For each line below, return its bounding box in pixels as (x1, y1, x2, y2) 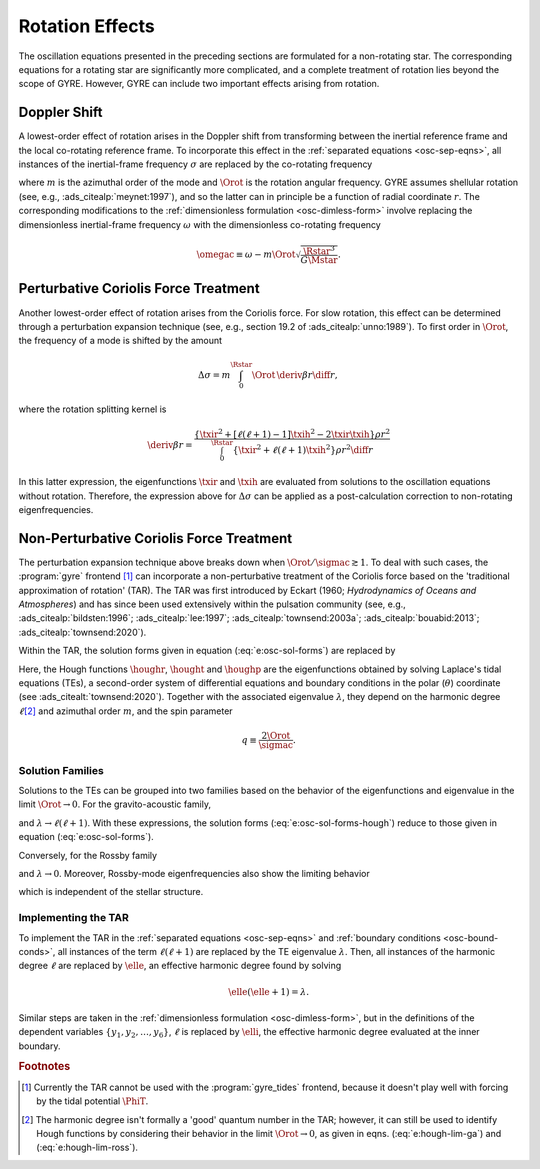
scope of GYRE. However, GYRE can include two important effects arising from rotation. (18, 78, 380, 90)
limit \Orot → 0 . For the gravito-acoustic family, (18, 798, 212, 810)
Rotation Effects (18, 15, 155, 37)
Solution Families (18, 763, 104, 777)
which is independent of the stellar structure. (18, 886, 204, 898)
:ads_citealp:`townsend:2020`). (18, 626, 147, 638)
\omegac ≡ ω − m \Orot (196, 248, 296, 260)
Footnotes (18, 1060, 71, 1074)
